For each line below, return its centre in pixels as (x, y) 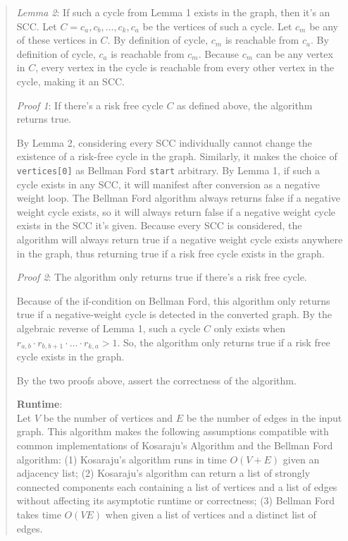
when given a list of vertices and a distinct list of (211, 514)
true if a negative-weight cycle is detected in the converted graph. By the (174, 314)
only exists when (249, 328)
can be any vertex (294, 53)
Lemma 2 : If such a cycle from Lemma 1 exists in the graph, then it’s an (173, 12)
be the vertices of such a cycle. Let (217, 26)
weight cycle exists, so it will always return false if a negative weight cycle (176, 211)
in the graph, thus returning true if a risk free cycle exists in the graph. (170, 253)
